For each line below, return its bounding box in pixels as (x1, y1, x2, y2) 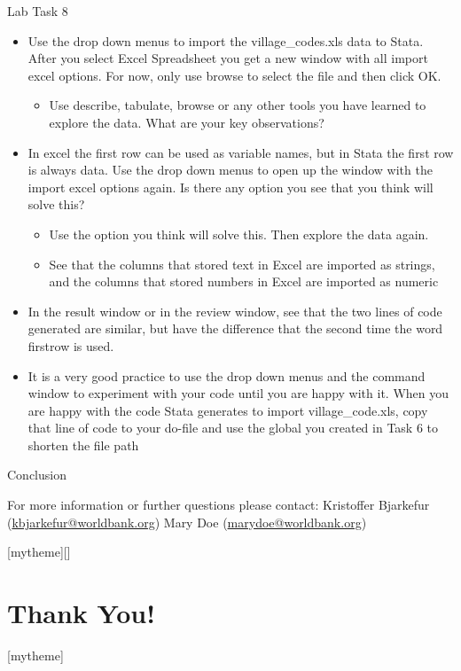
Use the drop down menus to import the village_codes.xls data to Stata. (27, 31, 424, 50)
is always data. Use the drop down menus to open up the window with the (27, 160, 433, 179)
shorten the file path (27, 435, 139, 454)
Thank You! (7, 595, 155, 631)
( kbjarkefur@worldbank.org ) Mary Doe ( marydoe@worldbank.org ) (7, 512, 367, 531)
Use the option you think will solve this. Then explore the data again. (49, 224, 429, 243)
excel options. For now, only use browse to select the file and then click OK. (27, 66, 441, 84)
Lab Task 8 (7, 2, 68, 20)
